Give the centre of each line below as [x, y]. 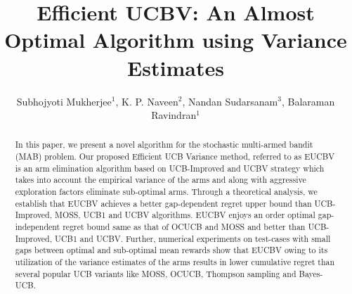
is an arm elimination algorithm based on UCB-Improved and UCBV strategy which [170, 168]
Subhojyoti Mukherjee [64, 101]
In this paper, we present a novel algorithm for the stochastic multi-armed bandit [164, 145]
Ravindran [174, 115]
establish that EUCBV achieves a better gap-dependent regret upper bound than [163, 203]
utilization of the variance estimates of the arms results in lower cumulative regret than [175, 262]
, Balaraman [308, 101]
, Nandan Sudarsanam [230, 101]
